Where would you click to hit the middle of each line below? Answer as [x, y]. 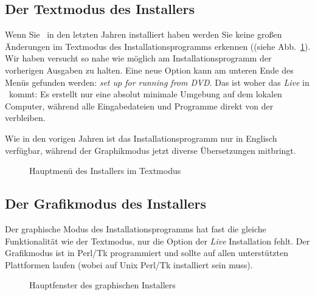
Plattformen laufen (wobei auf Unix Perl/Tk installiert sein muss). [129, 264]
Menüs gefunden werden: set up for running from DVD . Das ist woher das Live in [157, 82]
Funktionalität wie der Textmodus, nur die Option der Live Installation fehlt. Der [157, 241]
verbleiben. [25, 118]
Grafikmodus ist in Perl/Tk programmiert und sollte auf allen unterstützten [147, 253]
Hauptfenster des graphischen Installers [102, 285]
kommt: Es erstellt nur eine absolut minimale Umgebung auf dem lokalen [145, 94]
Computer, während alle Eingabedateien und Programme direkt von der [139, 106]
